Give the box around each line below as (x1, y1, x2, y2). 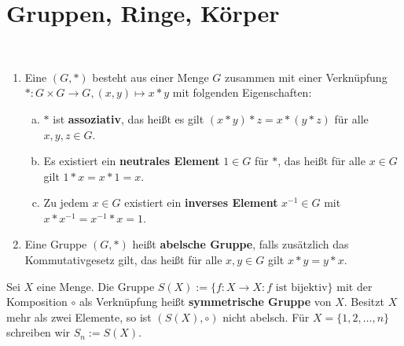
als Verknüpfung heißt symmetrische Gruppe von (79, 293, 332, 310)
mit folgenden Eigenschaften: (172, 84, 312, 101)
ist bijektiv (275, 282, 328, 293)
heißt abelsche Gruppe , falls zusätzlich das (132, 236, 349, 252)
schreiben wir (6, 324, 71, 340)
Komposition (6, 293, 68, 310)
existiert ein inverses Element (124, 194, 278, 211)
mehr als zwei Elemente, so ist (6, 308, 152, 325)
